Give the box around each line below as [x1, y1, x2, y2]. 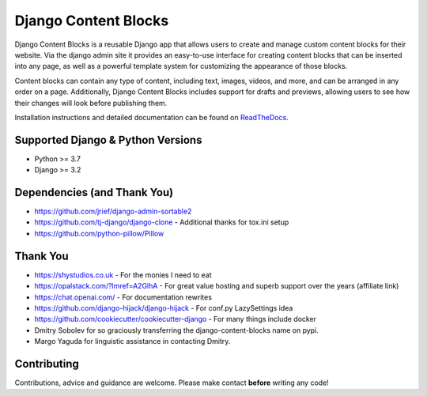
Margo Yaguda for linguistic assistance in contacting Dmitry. [34, 337, 231, 346]
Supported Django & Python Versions [14, 133, 202, 146]
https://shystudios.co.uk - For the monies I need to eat [34, 270, 212, 280]
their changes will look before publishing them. [14, 98, 168, 107]
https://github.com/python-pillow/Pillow [34, 228, 164, 238]
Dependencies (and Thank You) [14, 186, 174, 199]
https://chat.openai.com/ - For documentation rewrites [34, 292, 213, 302]
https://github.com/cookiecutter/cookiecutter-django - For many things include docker [34, 315, 316, 324]
